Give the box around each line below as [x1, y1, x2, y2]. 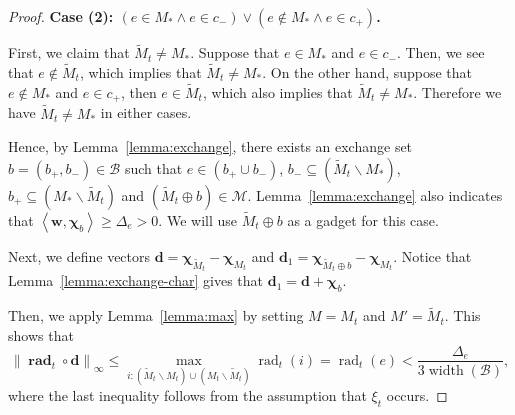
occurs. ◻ [386, 385, 448, 406]
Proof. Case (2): [8, 6, 114, 26]
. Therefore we [413, 81, 502, 102]
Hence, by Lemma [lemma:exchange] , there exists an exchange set [8, 136, 413, 157]
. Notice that [393, 245, 472, 266]
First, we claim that [8, 42, 130, 63]
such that [124, 157, 183, 178]
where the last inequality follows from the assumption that [8, 385, 367, 406]
